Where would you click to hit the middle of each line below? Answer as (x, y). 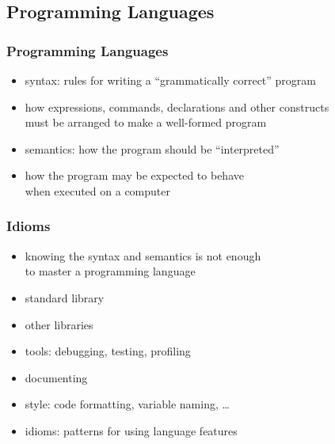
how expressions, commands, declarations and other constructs (177, 106)
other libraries (59, 324)
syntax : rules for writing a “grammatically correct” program (170, 80)
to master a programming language (110, 271)
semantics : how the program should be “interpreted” (152, 148)
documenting (56, 377)
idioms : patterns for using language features (131, 430)
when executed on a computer (97, 190)
